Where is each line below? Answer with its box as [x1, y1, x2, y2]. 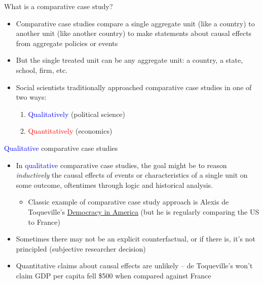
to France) [28, 216, 60, 227]
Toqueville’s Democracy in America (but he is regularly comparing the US [28, 206, 259, 217]
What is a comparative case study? [4, 1, 113, 11]
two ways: [16, 92, 47, 102]
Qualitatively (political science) [28, 108, 126, 119]
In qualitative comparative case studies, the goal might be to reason [16, 159, 227, 170]
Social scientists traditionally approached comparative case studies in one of [16, 82, 252, 92]
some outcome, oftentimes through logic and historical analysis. [16, 179, 213, 190]
